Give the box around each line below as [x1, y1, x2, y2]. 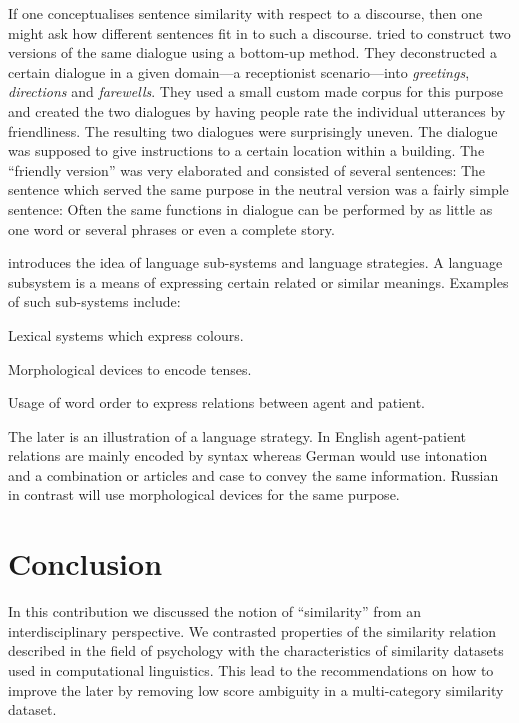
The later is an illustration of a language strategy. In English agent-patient [8, 425, 466, 446]
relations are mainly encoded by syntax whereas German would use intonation [8, 445, 488, 466]
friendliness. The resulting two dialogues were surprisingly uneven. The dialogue [8, 120, 498, 141]
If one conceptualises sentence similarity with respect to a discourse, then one [8, 3, 483, 23]
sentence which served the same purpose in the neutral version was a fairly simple [8, 179, 509, 200]
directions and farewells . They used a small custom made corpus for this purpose [8, 81, 503, 102]
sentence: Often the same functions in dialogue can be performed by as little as [8, 198, 493, 219]
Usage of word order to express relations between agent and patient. [8, 392, 425, 413]
